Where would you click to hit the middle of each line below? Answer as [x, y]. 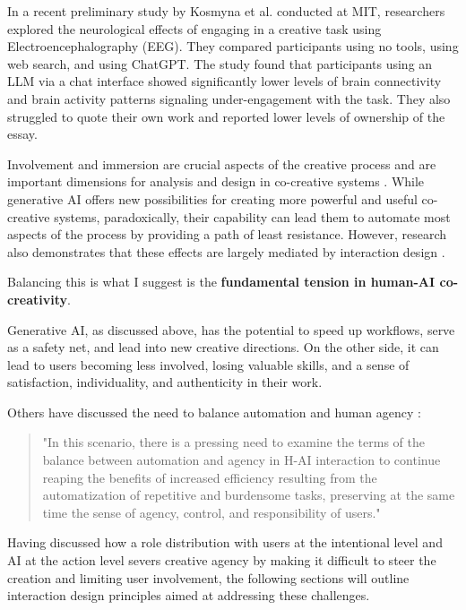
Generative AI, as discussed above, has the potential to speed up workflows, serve [231, 329]
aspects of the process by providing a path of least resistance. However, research [227, 234]
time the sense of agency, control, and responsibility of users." [211, 512]
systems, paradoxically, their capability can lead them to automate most [252, 216]
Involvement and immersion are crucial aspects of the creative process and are [222, 163]
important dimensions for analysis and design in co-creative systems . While [216, 181]
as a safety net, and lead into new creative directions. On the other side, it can [223, 347]
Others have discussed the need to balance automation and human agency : [214, 412]
